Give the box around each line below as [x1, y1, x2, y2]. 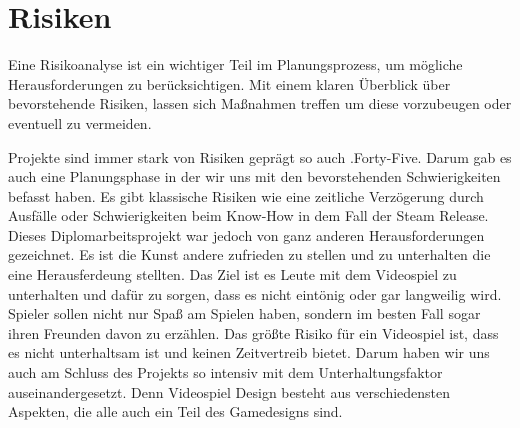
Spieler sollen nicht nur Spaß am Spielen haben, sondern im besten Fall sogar [8, 303, 481, 324]
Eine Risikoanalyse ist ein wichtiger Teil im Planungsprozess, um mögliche [8, 54, 463, 75]
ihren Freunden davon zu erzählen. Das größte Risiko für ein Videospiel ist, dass [8, 322, 499, 343]
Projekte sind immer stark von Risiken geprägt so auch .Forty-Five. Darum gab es [8, 146, 512, 167]
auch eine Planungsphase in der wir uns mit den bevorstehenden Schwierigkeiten [8, 166, 501, 187]
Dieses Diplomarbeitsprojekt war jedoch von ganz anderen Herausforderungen [8, 224, 485, 245]
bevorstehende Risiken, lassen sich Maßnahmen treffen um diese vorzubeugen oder [8, 93, 512, 114]
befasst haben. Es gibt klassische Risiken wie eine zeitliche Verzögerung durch [8, 185, 484, 206]
